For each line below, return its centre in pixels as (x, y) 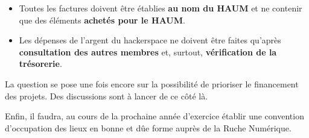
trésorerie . (40, 64)
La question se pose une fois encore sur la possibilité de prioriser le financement (152, 83)
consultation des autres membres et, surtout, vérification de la (148, 52)
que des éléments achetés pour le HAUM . (102, 20)
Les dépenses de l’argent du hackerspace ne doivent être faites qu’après (150, 40)
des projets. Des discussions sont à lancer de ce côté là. (107, 96)
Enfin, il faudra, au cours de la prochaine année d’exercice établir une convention (154, 116)
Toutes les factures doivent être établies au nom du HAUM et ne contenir (161, 8)
